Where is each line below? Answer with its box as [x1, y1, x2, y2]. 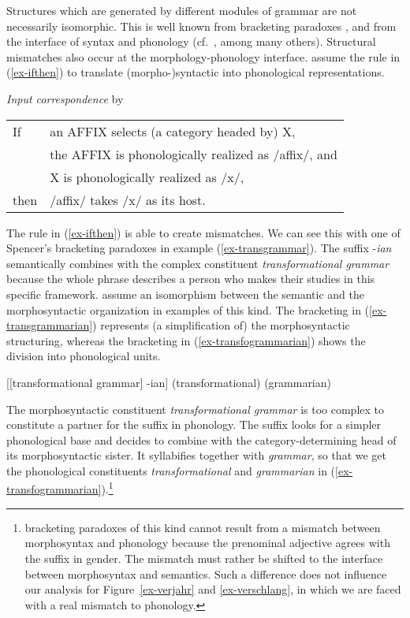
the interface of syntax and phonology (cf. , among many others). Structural [6, 33, 376, 50]
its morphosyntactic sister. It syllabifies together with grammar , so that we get [6, 447, 386, 463]
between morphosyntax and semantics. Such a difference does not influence [24, 565, 387, 582]
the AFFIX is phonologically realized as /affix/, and [50, 144, 337, 163]
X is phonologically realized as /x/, [50, 167, 244, 186]
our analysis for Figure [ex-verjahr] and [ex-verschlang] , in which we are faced [24, 581, 401, 598]
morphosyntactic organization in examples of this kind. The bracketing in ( [6, 301, 370, 318]
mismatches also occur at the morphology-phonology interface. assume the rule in [6, 48, 401, 65]
